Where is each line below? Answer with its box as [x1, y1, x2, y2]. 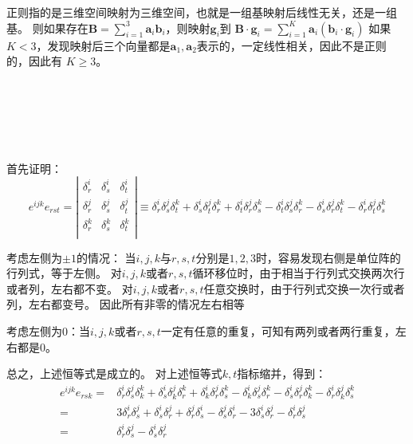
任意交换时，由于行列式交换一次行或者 [203, 280, 405, 297]
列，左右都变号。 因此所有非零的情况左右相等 [6, 296, 245, 312]
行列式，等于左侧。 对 [6, 265, 122, 281]
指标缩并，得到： [237, 365, 327, 382]
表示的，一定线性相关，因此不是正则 [196, 37, 387, 53]
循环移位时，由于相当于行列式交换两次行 [192, 265, 405, 281]
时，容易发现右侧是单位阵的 [255, 249, 401, 265]
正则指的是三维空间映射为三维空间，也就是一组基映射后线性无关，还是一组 [6, 4, 397, 20]
